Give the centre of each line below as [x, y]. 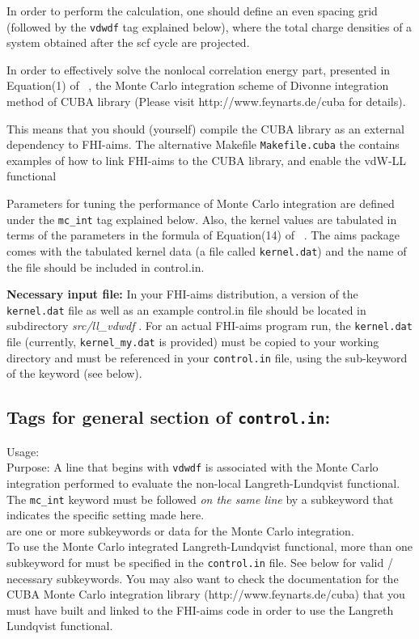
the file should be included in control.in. [106, 267]
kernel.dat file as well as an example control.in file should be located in [186, 309]
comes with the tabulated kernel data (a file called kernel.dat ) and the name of [207, 250]
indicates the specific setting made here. [106, 515]
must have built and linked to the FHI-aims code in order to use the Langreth [200, 609]
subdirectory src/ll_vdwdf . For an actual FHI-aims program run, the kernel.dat [209, 326]
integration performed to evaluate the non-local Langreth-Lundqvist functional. [203, 483]
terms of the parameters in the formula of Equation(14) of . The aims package [203, 235]
